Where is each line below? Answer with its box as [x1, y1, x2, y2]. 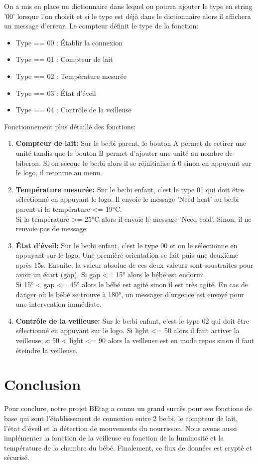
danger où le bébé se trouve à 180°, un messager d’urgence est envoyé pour [15, 289, 244, 299]
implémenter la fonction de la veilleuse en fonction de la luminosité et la [4, 433, 224, 443]
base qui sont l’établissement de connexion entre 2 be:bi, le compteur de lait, [4, 413, 238, 423]
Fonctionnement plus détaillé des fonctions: [4, 121, 136, 131]
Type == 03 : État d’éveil [15, 87, 96, 98]
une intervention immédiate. [15, 299, 102, 309]
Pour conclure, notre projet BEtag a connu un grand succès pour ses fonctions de [4, 403, 252, 414]
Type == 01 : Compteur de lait [15, 54, 113, 64]
